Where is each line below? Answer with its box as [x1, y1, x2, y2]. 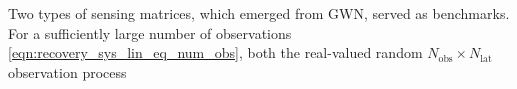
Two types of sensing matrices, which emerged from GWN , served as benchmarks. [8, 3, 510, 23]
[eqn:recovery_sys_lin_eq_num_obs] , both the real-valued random [8, 42, 423, 63]
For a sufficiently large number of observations [8, 22, 292, 43]
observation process [8, 61, 127, 82]
